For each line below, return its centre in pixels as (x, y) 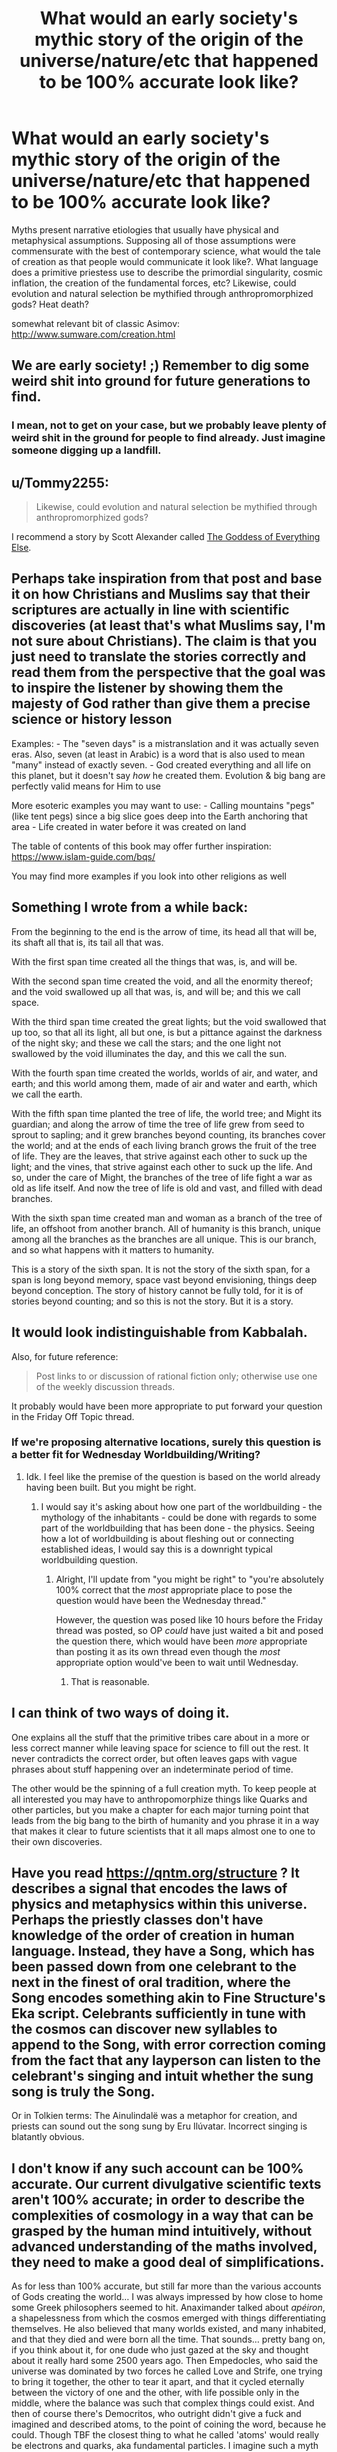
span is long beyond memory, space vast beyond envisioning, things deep (164, 1279)
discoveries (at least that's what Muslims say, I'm (168, 625)
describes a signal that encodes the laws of (149, 1888)
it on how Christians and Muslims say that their (161, 594)
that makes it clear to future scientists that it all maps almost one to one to (163, 1831)
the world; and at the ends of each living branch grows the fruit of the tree (164, 1145)
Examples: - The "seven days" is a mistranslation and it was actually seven (165, 743)
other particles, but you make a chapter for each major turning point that (160, 1809)
